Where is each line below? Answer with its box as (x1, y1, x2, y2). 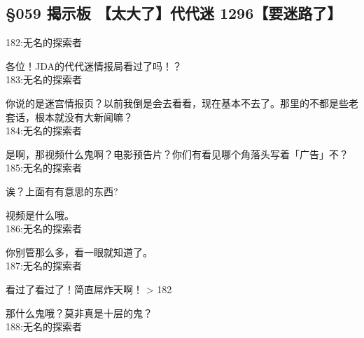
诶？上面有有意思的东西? (6, 183, 118, 198)
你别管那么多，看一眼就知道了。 (6, 244, 153, 259)
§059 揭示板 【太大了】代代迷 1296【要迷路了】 (6, 2, 342, 24)
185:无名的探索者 (6, 160, 82, 175)
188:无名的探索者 (6, 319, 82, 334)
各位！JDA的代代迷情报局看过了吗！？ (6, 58, 182, 73)
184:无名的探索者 (6, 123, 82, 138)
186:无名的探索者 (6, 221, 82, 236)
